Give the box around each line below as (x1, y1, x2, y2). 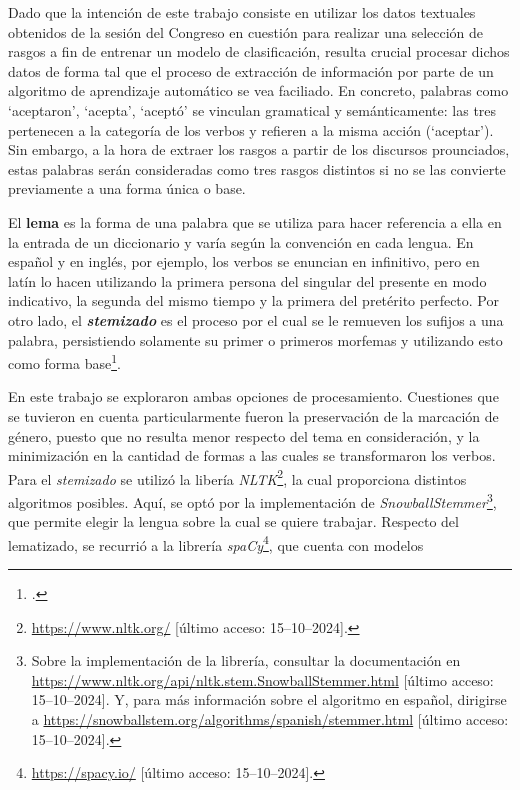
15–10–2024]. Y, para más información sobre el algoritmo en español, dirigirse (31, 689, 507, 710)
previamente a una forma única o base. (8, 178, 246, 199)
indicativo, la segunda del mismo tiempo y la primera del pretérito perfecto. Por (8, 290, 499, 311)
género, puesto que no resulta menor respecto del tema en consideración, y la (8, 425, 480, 446)
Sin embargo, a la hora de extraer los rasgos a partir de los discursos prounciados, (8, 139, 510, 160)
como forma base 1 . (8, 350, 121, 373)
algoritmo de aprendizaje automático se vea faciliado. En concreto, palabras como (8, 80, 509, 101)
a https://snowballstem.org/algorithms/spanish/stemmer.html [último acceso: (31, 709, 509, 730)
